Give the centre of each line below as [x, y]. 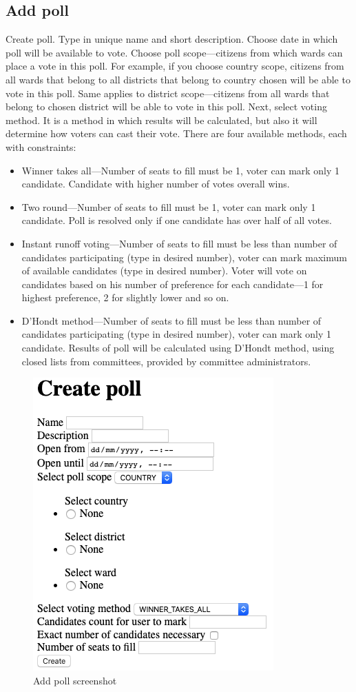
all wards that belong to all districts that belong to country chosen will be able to [178, 79]
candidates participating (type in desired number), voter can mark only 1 [176, 334]
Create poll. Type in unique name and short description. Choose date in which [172, 39]
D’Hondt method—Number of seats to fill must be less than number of [171, 320]
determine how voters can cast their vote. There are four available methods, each [176, 133]
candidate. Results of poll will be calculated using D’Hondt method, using [178, 348]
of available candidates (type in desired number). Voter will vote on [164, 271]
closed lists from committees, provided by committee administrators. [166, 361]
